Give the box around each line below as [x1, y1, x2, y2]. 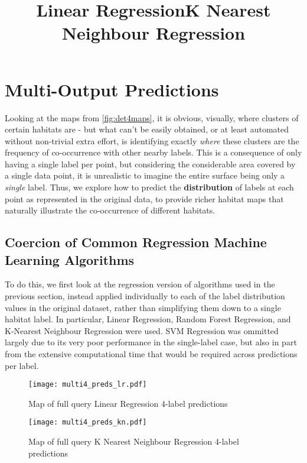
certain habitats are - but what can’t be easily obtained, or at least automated [5, 123, 289, 135]
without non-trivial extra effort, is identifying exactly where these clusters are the [5, 134, 299, 147]
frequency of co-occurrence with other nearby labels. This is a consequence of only [5, 146, 302, 158]
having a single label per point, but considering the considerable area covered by [5, 157, 296, 170]
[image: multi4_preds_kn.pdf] [28, 418, 147, 427]
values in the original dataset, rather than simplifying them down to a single [5, 301, 281, 313]
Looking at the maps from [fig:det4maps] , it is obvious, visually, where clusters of [5, 111, 299, 124]
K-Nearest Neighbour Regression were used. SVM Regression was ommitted [5, 324, 279, 336]
